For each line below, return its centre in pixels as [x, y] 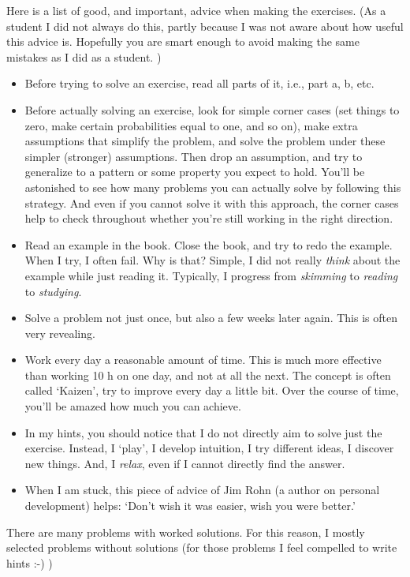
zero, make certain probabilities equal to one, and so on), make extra [191, 125]
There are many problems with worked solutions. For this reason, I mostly [186, 532]
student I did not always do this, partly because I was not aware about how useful [205, 26]
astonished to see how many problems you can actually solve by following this [213, 187]
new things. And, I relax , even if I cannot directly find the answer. [185, 463]
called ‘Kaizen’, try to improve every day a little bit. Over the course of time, [212, 390]
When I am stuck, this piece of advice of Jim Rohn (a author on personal [202, 490]
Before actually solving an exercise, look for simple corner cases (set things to [212, 109]
